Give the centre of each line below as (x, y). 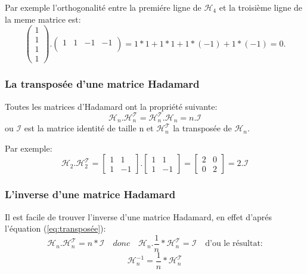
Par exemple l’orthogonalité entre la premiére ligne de (103, 7)
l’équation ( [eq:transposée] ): (55, 228)
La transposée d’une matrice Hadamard (102, 84)
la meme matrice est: (43, 19)
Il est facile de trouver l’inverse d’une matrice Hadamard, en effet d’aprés (139, 216)
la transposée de (202, 128)
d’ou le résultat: (234, 244)
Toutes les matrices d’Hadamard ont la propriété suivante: (111, 106)
